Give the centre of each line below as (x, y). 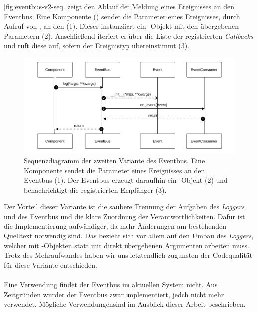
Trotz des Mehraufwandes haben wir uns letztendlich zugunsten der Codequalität (128, 255)
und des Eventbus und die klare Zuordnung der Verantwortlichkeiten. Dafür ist (125, 216)
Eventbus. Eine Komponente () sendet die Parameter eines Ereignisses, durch (122, 16)
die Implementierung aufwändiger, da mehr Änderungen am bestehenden (115, 226)
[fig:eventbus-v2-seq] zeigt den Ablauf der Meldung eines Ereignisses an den (119, 6)
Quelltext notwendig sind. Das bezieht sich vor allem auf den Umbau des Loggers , (129, 236)
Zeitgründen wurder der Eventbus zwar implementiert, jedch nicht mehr (114, 294)
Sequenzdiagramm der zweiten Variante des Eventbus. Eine (115, 160)
